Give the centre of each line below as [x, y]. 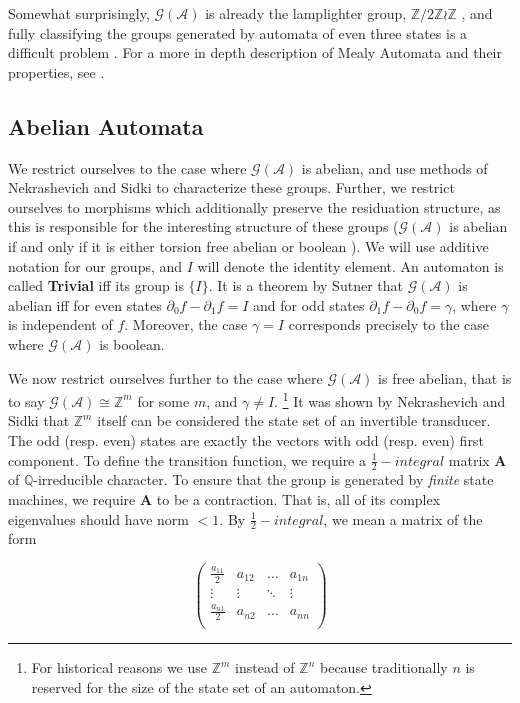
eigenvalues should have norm [99, 518]
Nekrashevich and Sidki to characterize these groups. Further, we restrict [231, 187]
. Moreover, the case [186, 324]
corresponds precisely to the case [388, 324]
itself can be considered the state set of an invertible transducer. [294, 420]
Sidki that [39, 420]
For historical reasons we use [119, 667]
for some [163, 400]
